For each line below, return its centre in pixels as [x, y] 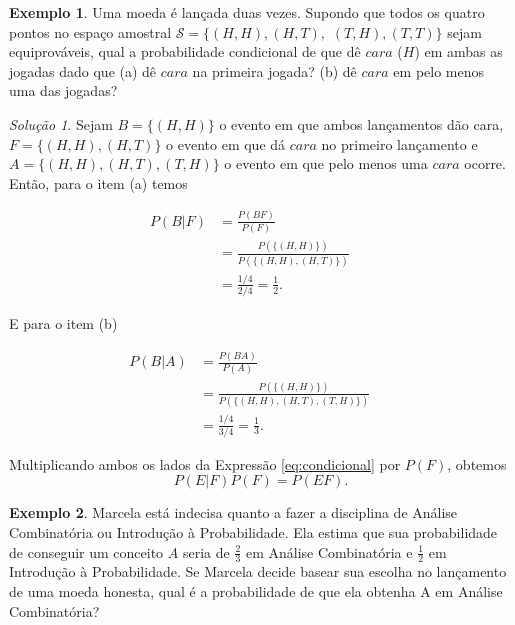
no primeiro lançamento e [399, 143]
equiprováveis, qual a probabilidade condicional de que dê [185, 51]
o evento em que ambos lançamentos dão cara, [361, 123]
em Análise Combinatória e [329, 551]
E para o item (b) [63, 323]
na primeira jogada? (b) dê [274, 70]
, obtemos [477, 463]
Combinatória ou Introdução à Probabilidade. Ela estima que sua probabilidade [253, 532]
